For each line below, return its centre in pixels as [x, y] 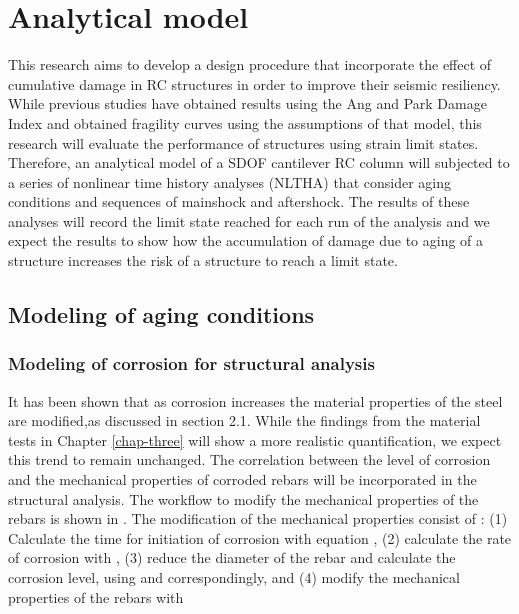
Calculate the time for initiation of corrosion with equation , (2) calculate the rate [260, 537]
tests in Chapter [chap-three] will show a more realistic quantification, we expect [255, 439]
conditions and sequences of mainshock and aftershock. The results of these [239, 201]
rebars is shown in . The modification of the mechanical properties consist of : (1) [258, 518]
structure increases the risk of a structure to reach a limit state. [203, 260]
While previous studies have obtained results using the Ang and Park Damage [247, 103]
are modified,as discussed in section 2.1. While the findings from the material [244, 420]
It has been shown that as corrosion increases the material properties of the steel [255, 400]
